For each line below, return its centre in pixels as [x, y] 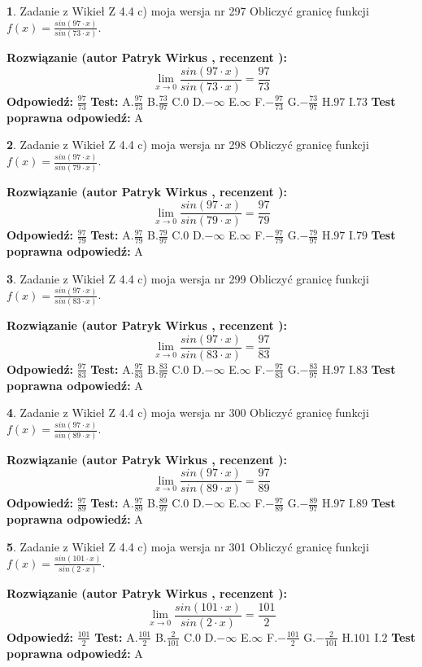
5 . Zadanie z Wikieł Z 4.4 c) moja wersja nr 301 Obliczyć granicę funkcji [188, 546]
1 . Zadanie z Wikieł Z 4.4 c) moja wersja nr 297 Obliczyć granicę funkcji [188, 11]
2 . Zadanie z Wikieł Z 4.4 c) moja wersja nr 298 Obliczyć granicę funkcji [188, 145]
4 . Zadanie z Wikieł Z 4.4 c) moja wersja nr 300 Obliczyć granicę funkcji [188, 412]
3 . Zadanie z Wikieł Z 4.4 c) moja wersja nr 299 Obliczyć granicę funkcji [188, 278]
